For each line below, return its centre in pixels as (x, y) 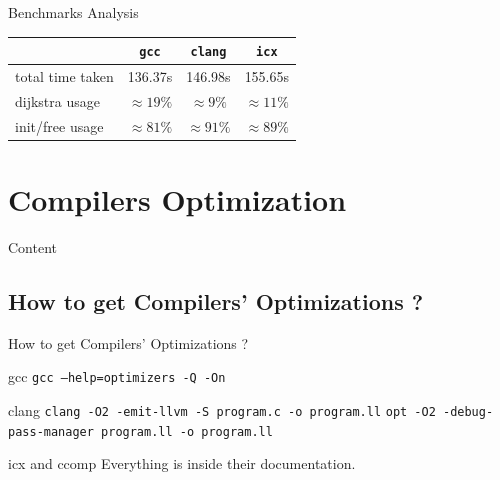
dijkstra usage (57, 100)
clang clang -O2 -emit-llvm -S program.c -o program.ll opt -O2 (222, 409)
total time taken (64, 76)
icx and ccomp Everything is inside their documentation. (182, 463)
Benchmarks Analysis (73, 12)
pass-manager (51, 431)
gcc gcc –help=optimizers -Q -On (117, 376)
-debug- (468, 411)
